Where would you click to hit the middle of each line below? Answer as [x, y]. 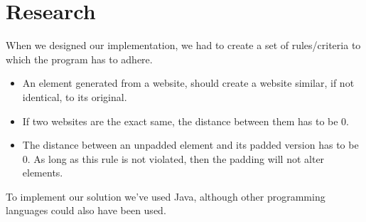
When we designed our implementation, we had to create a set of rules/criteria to [183, 45]
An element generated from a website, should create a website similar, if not [188, 83]
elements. [43, 173]
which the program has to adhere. [79, 59]
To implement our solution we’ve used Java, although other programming [166, 196]
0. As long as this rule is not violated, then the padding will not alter [173, 158]
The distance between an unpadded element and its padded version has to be [190, 145]
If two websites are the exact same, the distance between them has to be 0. [185, 121]
